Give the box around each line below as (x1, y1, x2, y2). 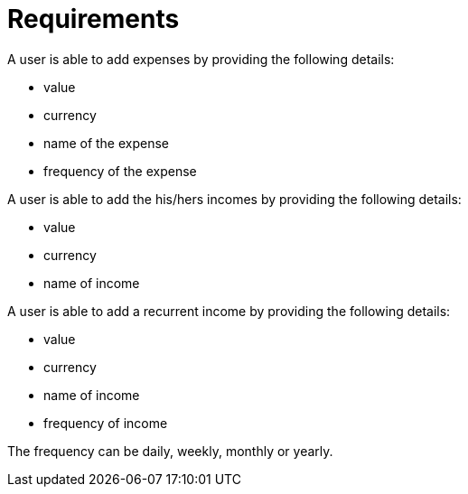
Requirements (7, 4, 180, 34)
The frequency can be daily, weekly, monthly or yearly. (7, 443, 333, 459)
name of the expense (43, 135, 170, 151)
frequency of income (43, 415, 168, 431)
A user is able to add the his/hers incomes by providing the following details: (7, 191, 462, 207)
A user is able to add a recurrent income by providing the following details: (7, 303, 451, 319)
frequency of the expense (43, 163, 197, 179)
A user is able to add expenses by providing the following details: (7, 51, 395, 67)
